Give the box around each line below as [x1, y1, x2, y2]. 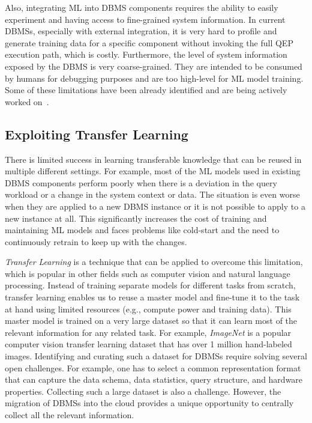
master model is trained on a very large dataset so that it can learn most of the [5, 314, 298, 327]
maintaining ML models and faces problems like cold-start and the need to [5, 224, 280, 236]
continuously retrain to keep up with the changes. [5, 235, 187, 248]
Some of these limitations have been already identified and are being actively [5, 84, 287, 96]
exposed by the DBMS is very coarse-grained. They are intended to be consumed [5, 59, 302, 72]
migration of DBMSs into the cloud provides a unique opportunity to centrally [5, 397, 294, 409]
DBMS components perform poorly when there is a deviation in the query [5, 176, 277, 189]
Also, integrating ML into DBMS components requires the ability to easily [5, 1, 278, 13]
